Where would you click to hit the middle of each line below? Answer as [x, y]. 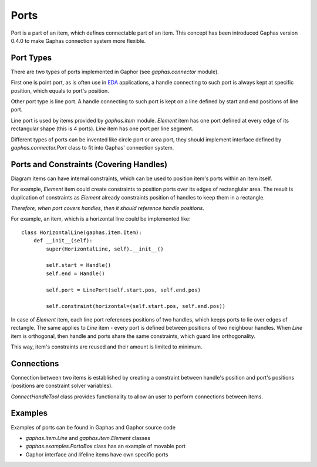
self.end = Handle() [75, 273]
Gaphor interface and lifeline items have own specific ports [97, 454]
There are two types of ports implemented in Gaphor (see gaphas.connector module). [115, 72]
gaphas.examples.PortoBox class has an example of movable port [106, 446]
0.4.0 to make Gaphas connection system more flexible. [78, 40]
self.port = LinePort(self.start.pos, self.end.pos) [123, 290]
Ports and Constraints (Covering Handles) [89, 164]
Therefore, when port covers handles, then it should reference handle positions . [108, 208]
